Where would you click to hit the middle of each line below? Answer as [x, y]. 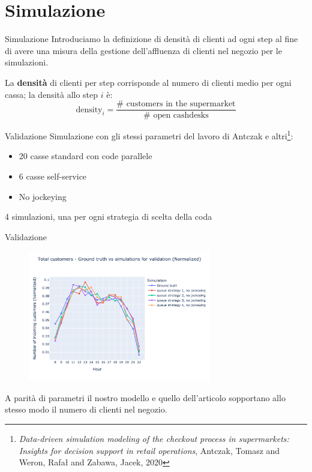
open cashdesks [181, 116]
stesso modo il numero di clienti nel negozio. [86, 409]
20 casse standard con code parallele [85, 156]
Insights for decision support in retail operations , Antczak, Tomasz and [149, 450]
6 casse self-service [53, 176]
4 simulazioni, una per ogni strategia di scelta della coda [109, 216]
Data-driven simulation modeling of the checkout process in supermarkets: [154, 438]
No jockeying [43, 196]
